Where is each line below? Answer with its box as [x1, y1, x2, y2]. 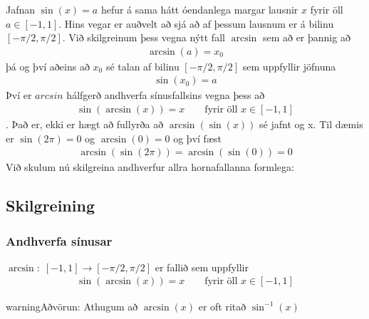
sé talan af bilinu [105, 58, 180, 73]
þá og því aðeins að [6, 58, 90, 73]
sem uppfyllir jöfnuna [242, 58, 336, 73]
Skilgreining [6, 194, 95, 216]
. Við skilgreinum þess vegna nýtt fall [62, 30, 225, 45]
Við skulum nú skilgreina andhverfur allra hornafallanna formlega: [6, 159, 294, 174]
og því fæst [173, 130, 222, 145]
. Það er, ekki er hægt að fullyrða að [6, 117, 164, 132]
